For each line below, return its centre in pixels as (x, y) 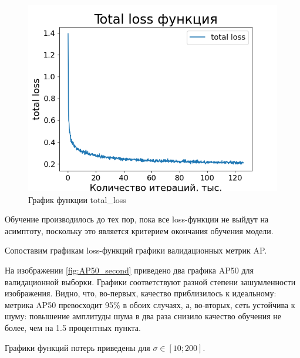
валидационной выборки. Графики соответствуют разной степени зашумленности (150, 281)
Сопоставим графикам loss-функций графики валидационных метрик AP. (136, 250)
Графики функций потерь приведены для (77, 347)
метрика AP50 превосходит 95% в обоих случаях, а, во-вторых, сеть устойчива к (150, 304)
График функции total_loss (77, 199)
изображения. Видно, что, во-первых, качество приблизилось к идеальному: (141, 293)
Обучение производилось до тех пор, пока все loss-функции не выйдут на (137, 219)
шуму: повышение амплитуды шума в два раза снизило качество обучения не (143, 316)
